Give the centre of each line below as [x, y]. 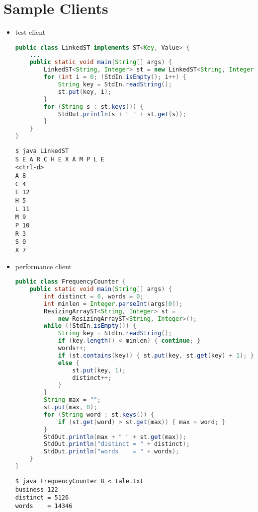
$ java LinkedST [42, 151]
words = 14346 [44, 506]
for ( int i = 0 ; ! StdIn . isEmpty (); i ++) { [115, 77]
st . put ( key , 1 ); [99, 370]
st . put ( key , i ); [85, 92]
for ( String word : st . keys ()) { [99, 414]
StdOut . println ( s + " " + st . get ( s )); [122, 114]
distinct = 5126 [42, 498]
